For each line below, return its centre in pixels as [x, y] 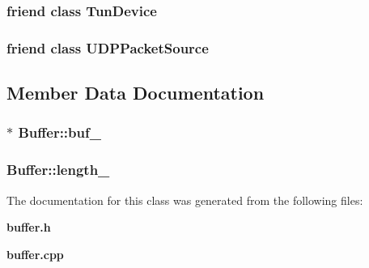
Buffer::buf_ [59, 132]
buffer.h [29, 227]
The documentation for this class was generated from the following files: [185, 200]
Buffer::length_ [58, 170]
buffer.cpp [35, 254]
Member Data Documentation [136, 93]
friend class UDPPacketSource [108, 47]
